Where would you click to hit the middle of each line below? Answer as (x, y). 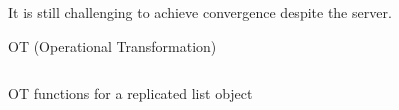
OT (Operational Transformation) (112, 45)
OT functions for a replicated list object (130, 93)
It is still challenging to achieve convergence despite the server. (200, 12)
